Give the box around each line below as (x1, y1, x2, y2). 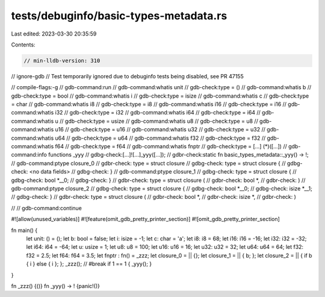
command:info (11, 151, 48, 158)
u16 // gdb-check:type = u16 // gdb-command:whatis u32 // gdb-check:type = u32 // (55, 126, 266, 133)
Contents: (11, 41, 36, 48)
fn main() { (11, 227, 38, 234)
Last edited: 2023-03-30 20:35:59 (11, 30, 97, 37)
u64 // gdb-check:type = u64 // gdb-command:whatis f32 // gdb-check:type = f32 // (55, 134, 266, 142)
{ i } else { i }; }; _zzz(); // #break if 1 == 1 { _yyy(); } (26, 260, 152, 267)
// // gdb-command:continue (11, 204, 82, 211)
